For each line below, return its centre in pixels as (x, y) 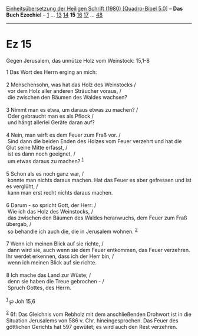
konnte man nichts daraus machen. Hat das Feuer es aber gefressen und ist (99, 180)
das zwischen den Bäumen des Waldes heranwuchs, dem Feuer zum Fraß (97, 218)
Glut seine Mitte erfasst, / (37, 147)
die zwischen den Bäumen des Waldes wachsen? (67, 97)
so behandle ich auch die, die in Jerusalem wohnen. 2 (72, 231)
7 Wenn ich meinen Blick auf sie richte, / (55, 244)
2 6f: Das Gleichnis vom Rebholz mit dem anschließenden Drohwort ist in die (99, 314)
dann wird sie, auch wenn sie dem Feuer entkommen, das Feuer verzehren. (99, 250)
